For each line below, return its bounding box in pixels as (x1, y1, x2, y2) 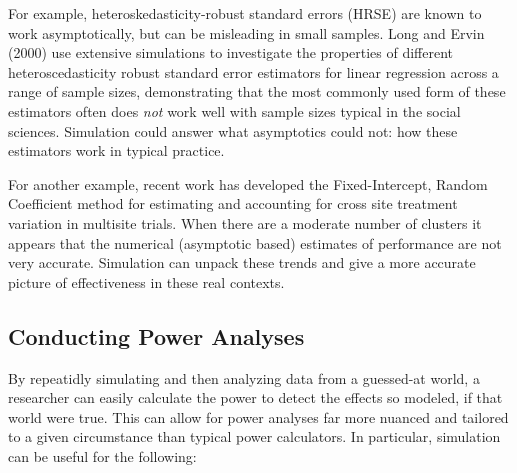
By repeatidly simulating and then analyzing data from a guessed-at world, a (8, 367, 480, 388)
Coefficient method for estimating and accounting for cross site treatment (8, 193, 458, 214)
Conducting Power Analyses (8, 320, 305, 351)
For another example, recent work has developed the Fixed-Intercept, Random (8, 173, 488, 194)
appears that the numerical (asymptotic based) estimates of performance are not (8, 232, 502, 253)
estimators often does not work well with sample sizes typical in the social (8, 100, 461, 121)
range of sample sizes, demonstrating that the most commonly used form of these (8, 81, 506, 102)
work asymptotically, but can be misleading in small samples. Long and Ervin (8, 22, 485, 43)
